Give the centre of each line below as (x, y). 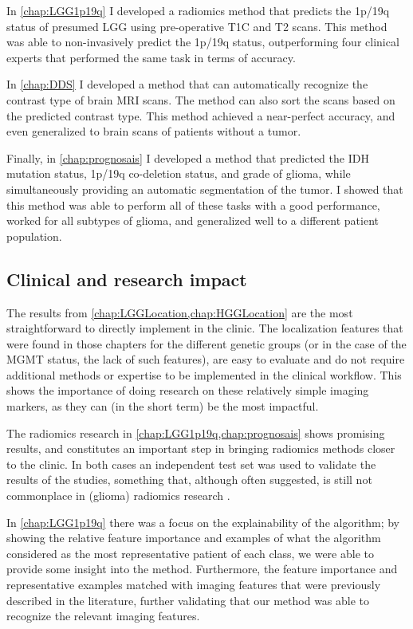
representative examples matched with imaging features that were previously (194, 585)
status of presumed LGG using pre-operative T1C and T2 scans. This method (197, 26)
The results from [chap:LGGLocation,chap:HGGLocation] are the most (180, 312)
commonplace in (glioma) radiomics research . (118, 495)
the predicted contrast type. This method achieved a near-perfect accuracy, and (201, 115)
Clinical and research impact (127, 279)
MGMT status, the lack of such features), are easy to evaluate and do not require (206, 359)
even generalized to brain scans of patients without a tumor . (154, 131)
